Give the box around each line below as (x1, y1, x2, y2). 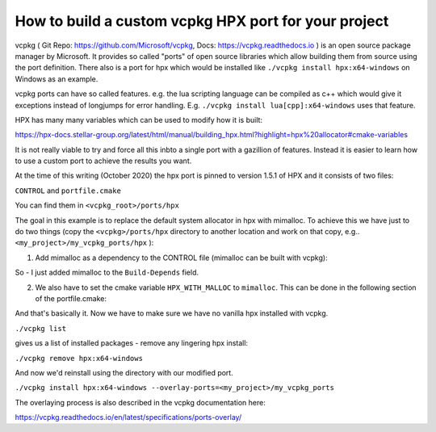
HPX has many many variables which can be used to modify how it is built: (15, 115, 262, 124)
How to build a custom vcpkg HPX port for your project (15, 12, 389, 30)
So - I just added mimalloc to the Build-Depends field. (15, 267, 199, 278)
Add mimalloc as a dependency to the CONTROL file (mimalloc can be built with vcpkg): (35, 253, 328, 262)
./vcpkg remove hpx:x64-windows (15, 354, 143, 363)
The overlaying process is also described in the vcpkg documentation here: (15, 397, 266, 407)
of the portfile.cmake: (35, 293, 107, 303)
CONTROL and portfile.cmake (15, 186, 121, 195)
